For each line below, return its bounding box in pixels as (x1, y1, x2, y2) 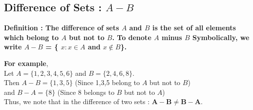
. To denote (112, 32, 151, 42)
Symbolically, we (192, 32, 250, 42)
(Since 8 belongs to (57, 87, 115, 97)
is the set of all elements (152, 22, 236, 33)
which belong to (4, 32, 59, 42)
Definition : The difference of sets (4, 22, 119, 33)
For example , (4, 58, 48, 68)
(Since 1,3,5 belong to (75, 77, 140, 88)
